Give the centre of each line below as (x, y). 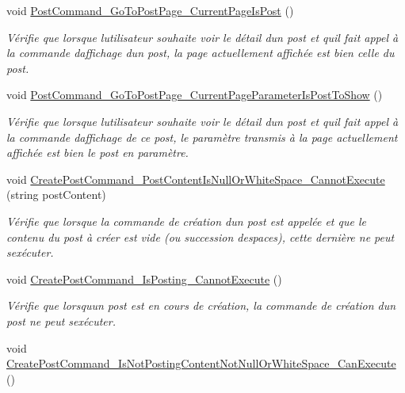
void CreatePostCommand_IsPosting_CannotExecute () (144, 279)
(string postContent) (56, 195)
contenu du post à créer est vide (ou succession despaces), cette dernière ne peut (201, 237)
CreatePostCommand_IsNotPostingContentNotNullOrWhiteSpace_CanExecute (201, 363)
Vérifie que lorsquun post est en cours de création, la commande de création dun (201, 305)
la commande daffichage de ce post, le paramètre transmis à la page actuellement (202, 137)
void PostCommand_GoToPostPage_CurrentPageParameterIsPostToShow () (195, 95)
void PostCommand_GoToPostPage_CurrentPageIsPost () (150, 10)
